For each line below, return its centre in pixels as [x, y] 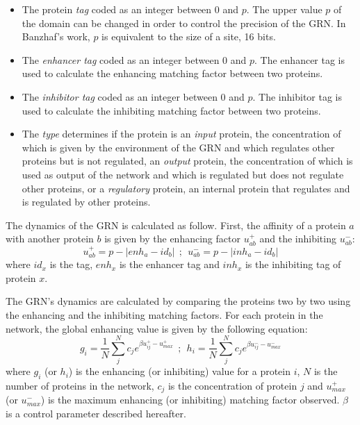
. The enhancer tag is [300, 59]
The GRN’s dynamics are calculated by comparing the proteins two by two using [178, 301]
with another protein [50, 239]
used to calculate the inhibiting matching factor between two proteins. [171, 110]
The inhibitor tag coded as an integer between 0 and [133, 96]
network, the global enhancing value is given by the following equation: [157, 328]
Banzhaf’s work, [56, 36]
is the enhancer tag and [169, 264]
